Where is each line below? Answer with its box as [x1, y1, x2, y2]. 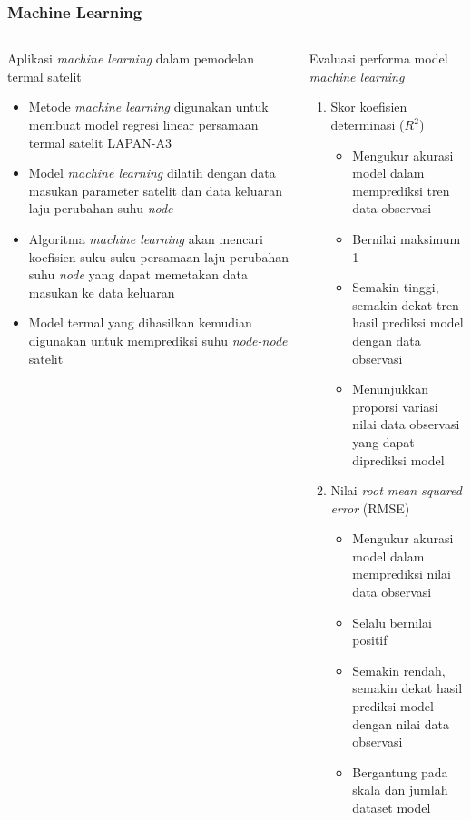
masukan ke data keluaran [28, 282, 175, 301]
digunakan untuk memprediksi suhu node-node [28, 330, 288, 349]
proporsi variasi [352, 396, 438, 415]
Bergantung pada [352, 762, 448, 781]
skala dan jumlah [352, 780, 448, 799]
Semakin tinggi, [352, 278, 439, 297]
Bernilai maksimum [352, 229, 461, 248]
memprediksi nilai [352, 564, 451, 583]
